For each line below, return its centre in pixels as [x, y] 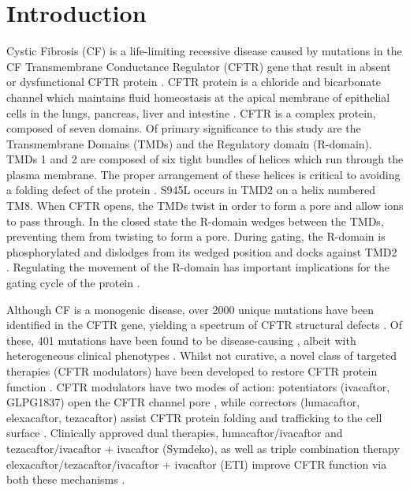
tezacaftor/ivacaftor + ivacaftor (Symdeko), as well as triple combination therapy [203, 448]
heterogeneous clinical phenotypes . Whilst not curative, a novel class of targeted [202, 355]
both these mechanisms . [66, 479]
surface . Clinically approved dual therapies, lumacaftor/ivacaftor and [175, 433]
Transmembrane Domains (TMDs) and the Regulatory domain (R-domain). [189, 143]
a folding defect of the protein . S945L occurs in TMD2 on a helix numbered [191, 190]
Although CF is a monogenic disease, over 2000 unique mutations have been [190, 309]
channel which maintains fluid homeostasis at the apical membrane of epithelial [198, 97]
